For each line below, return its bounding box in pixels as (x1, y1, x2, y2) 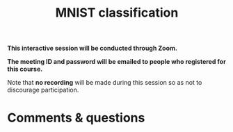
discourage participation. (7, 85, 79, 94)
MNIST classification (55, 5, 179, 21)
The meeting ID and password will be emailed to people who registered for (7, 58, 226, 66)
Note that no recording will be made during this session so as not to (7, 79, 202, 87)
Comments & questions (7, 110, 145, 126)
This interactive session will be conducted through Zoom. (7, 44, 177, 53)
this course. (7, 65, 43, 74)
